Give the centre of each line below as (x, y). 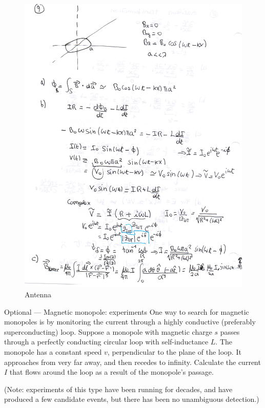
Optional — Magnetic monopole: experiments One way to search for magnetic (127, 311)
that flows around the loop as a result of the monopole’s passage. (111, 372)
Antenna (38, 294)
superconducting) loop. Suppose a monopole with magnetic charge (108, 331)
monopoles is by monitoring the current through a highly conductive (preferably (130, 322)
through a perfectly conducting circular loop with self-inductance (106, 342)
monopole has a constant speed (53, 351)
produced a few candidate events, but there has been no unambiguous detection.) (132, 399)
